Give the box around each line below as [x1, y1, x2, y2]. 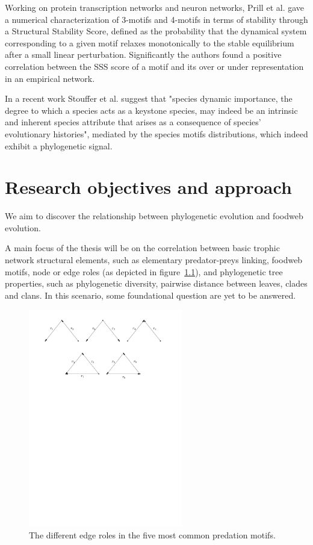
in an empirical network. [5, 72, 95, 84]
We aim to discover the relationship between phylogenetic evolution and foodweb [5, 210, 303, 222]
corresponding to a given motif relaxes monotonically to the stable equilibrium [5, 36, 294, 49]
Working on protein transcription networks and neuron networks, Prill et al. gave [5, 1, 305, 13]
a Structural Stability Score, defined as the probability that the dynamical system [5, 25, 307, 37]
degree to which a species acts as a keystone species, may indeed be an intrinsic [5, 104, 298, 116]
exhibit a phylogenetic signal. [5, 139, 113, 152]
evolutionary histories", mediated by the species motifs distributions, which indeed [5, 127, 308, 140]
